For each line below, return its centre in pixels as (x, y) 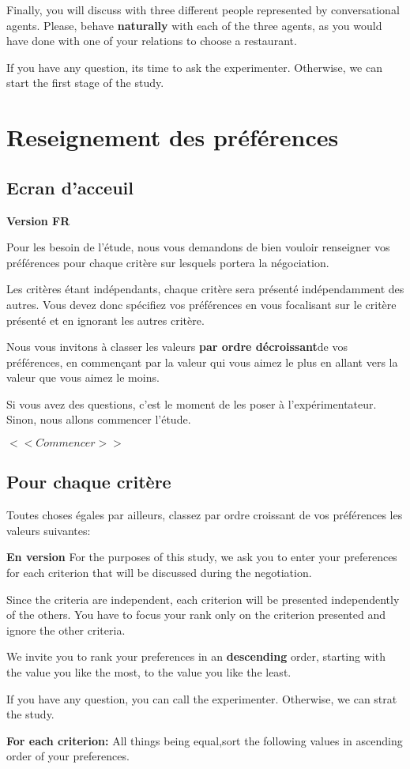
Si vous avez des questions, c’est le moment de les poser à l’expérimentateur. (192, 403)
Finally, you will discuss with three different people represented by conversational (203, 9)
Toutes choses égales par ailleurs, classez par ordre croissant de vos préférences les (205, 515)
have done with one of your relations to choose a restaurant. (152, 41)
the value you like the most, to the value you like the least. (149, 672)
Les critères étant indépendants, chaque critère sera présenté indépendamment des (205, 289)
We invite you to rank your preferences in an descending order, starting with (196, 656)
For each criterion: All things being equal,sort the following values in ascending (205, 740)
